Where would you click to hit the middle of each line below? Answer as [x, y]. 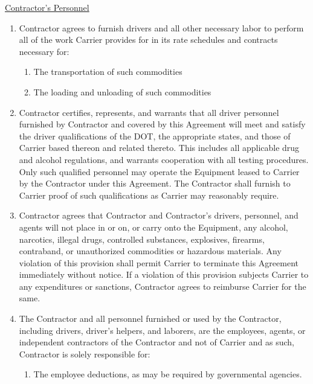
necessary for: [44, 51]
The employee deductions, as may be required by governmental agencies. [168, 374]
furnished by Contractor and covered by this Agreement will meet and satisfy [162, 124]
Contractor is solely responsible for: [85, 354]
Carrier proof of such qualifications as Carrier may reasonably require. [149, 195]
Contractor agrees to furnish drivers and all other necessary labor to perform [161, 27]
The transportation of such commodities [108, 72]
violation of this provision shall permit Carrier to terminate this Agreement [159, 262]
